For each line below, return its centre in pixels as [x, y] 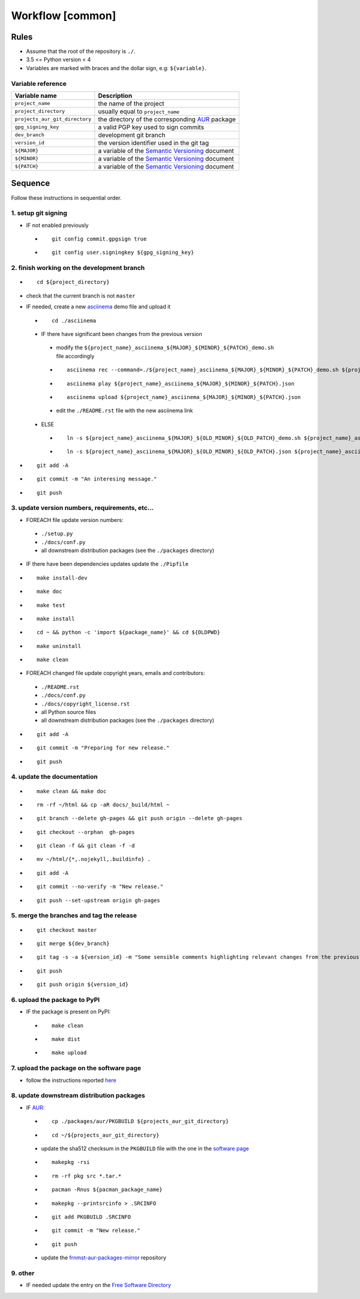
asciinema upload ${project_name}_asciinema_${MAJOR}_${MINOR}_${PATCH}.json [184, 397]
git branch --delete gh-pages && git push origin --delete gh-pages [139, 818]
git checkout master [67, 930]
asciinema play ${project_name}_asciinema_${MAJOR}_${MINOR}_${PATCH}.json [181, 383]
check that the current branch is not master [81, 295]
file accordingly [75, 356]
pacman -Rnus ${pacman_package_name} [107, 1190]
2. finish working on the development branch [78, 268]
